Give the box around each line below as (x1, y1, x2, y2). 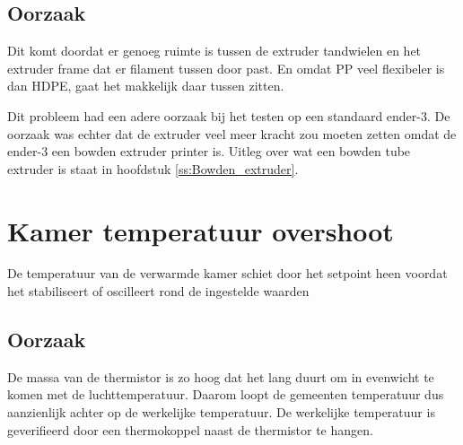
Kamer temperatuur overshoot (7, 212, 394, 249)
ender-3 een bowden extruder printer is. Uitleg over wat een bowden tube (7, 142, 411, 161)
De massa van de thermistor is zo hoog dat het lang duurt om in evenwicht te (7, 367, 434, 386)
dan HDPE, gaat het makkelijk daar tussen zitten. (7, 76, 284, 95)
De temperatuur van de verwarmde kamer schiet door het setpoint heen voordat (7, 264, 448, 283)
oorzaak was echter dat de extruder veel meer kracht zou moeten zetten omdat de (7, 124, 457, 143)
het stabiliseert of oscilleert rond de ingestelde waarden (7, 282, 310, 301)
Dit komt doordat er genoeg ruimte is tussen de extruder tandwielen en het (7, 41, 422, 60)
